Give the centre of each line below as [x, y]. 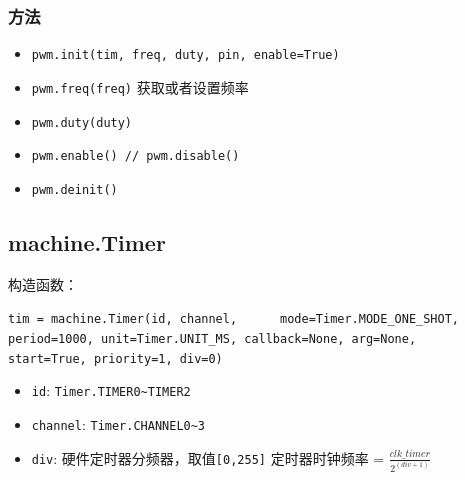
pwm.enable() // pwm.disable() [135, 156]
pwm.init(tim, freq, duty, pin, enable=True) [185, 55]
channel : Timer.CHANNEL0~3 [118, 423]
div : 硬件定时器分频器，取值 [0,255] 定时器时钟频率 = [208, 457]
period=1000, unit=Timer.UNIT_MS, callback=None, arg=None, [212, 338]
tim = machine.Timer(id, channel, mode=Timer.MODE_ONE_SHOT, [234, 319]
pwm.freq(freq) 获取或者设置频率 [140, 86]
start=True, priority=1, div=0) [115, 358]
